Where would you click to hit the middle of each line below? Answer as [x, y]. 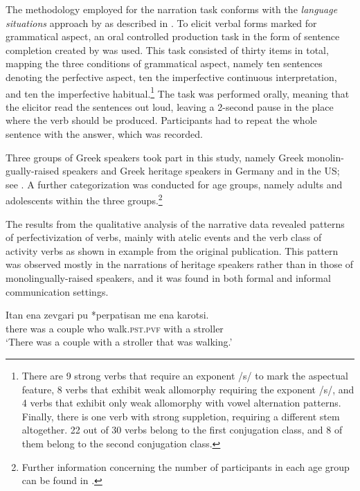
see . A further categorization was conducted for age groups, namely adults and [174, 184]
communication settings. [57, 291]
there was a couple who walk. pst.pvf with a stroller [115, 328]
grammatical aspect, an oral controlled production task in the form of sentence [173, 36]
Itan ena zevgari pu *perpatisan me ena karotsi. [107, 315]
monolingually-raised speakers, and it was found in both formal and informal [168, 278]
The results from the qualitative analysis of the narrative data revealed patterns [175, 223]
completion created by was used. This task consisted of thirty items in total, [167, 50]
